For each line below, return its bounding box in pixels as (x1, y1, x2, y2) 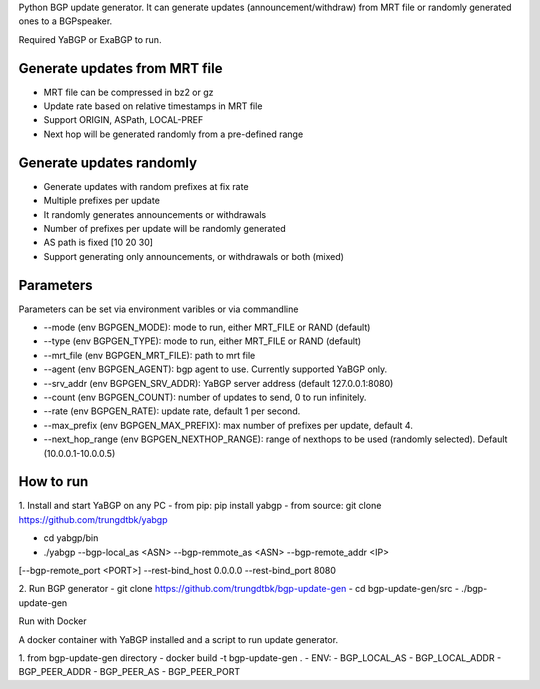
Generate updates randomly (18, 154, 198, 171)
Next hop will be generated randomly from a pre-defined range (43, 128, 304, 140)
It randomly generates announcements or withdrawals (43, 208, 267, 220)
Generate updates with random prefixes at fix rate (43, 180, 249, 192)
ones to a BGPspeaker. (18, 15, 113, 27)
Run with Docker (18, 615, 87, 627)
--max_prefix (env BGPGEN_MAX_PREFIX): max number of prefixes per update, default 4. (43, 419, 414, 431)
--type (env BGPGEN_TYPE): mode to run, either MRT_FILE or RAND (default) (43, 335, 362, 347)
